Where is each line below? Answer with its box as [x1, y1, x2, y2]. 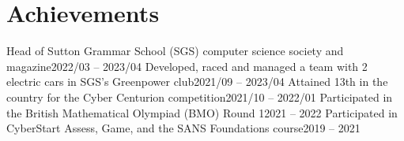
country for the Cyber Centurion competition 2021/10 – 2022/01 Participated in [6, 88, 393, 105]
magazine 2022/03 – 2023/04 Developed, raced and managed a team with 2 [6, 58, 368, 74]
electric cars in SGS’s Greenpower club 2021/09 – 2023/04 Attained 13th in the [6, 73, 388, 90]
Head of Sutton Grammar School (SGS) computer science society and [6, 43, 344, 59]
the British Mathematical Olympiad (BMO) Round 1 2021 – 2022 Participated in [6, 104, 398, 121]
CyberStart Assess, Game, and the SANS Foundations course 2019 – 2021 [6, 120, 361, 136]
